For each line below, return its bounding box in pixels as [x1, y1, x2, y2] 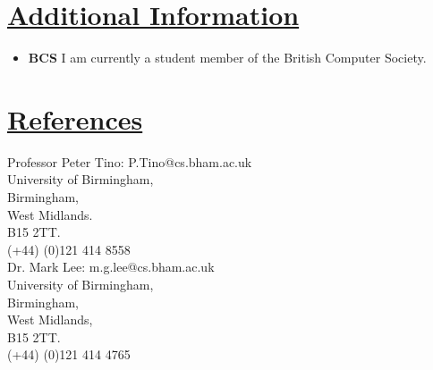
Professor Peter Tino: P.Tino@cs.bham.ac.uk [7, 152, 252, 171]
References [7, 100, 143, 137]
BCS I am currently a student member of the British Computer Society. [28, 48, 427, 67]
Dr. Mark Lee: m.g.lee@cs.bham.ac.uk [7, 257, 215, 276]
